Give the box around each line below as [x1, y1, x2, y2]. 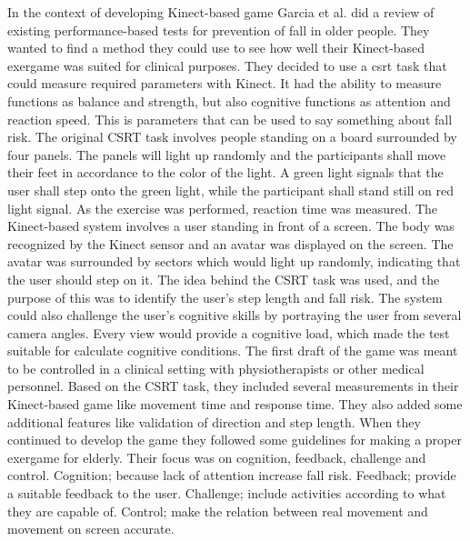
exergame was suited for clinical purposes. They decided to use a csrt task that [7, 55, 447, 75]
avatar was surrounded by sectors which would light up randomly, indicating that [7, 252, 461, 271]
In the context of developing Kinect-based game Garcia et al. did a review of [7, 3, 435, 21]
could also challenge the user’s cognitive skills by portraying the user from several [7, 306, 462, 325]
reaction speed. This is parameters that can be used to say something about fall [7, 109, 453, 128]
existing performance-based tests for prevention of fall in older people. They [7, 20, 430, 39]
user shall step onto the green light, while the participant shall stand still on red [7, 180, 455, 199]
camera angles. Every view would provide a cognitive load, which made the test [7, 323, 450, 342]
